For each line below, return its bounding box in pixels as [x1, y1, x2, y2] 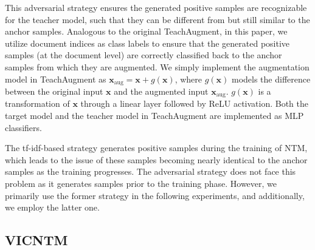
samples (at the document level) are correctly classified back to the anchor [5, 49, 282, 61]
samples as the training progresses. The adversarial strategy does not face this [5, 165, 296, 178]
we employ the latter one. [5, 201, 100, 214]
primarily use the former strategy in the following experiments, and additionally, [5, 189, 305, 201]
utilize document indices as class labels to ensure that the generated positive [5, 36, 290, 49]
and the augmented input [114, 85, 209, 98]
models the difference [231, 72, 311, 85]
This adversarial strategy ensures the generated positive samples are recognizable [5, 1, 307, 13]
